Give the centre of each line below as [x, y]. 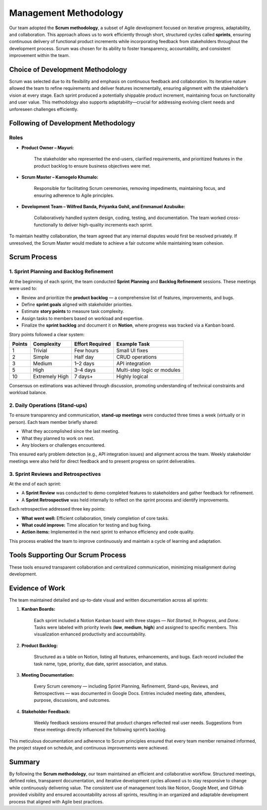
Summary [24, 762]
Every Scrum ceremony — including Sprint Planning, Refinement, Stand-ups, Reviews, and [126, 686]
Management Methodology [66, 13]
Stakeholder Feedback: [46, 711]
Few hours [87, 350]
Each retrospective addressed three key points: [57, 509]
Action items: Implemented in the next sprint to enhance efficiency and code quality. [108, 532]
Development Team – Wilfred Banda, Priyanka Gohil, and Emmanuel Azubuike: [103, 207]
